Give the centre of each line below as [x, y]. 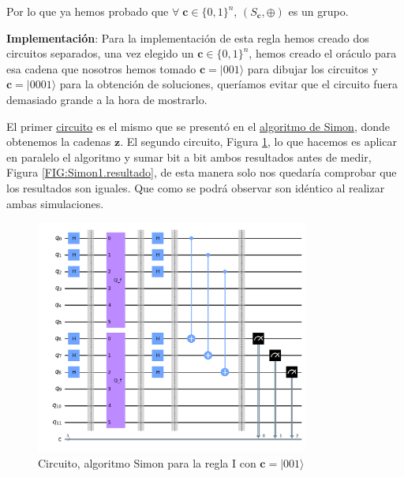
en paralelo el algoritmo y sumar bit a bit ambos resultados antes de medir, [189, 157]
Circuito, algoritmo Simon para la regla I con [147, 462]
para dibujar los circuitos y [312, 68]
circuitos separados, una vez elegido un [100, 53]
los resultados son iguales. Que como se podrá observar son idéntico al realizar [196, 187]
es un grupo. [318, 11]
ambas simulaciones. [55, 203]
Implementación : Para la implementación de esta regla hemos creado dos [188, 37]
